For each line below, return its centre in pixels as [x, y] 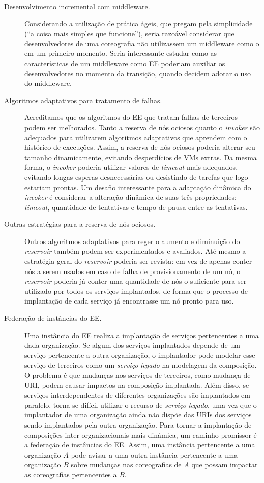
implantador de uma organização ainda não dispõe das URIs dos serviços [138, 415]
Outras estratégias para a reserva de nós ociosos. [80, 224]
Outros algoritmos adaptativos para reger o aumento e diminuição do [132, 241]
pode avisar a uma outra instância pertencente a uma [154, 454]
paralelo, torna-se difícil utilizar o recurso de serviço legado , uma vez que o [141, 404]
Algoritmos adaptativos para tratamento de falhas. [83, 100]
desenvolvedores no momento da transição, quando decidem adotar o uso [138, 73]
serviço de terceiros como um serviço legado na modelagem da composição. [141, 365]
